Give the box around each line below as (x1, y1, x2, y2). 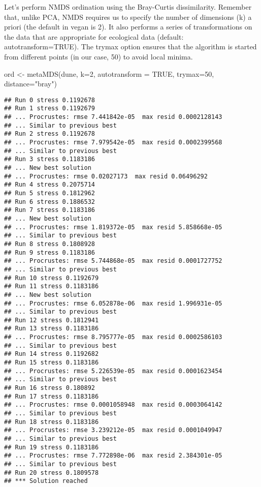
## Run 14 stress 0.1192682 (4, 350, 99, 358)
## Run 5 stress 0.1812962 (4, 189, 95, 197)
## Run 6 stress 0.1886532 (4, 198, 95, 205)
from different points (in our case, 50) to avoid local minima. (4, 51, 193, 62)
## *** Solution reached (4, 477, 88, 485)
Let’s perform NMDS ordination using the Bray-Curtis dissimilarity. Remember (4, 2, 252, 12)
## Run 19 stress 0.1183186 (4, 443, 99, 451)
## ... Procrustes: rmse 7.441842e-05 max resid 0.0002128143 (4, 113, 222, 121)
